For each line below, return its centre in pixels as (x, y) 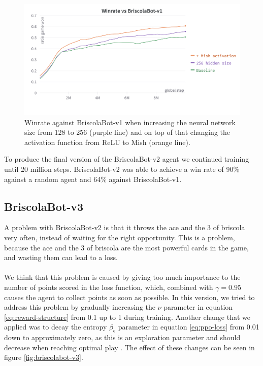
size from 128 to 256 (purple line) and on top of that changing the (127, 132)
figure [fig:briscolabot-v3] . (44, 357)
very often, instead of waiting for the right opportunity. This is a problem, (120, 237)
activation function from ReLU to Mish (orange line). (107, 142)
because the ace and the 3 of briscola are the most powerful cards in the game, (126, 247)
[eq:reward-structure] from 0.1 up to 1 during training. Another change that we (127, 317)
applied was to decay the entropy (56, 327)
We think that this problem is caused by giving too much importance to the (122, 277)
